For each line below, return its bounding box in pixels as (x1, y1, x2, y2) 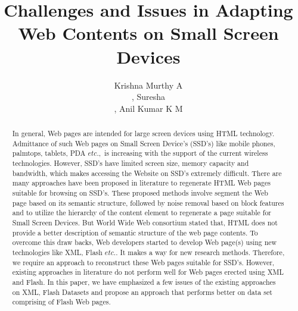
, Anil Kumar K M (114, 102, 183, 114)
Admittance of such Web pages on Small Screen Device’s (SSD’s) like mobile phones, (12, 138, 275, 148)
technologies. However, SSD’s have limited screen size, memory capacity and (12, 158, 249, 168)
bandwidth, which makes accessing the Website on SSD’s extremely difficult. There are (12, 168, 282, 178)
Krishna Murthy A (114, 78, 183, 91)
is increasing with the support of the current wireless (104, 148, 268, 158)
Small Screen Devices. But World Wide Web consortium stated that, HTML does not (12, 217, 278, 227)
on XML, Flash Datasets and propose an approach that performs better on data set (12, 287, 272, 297)
